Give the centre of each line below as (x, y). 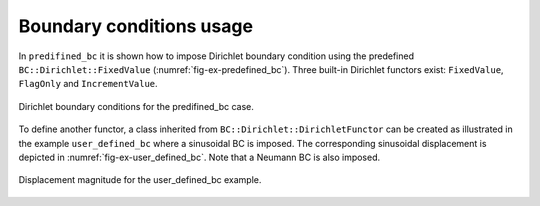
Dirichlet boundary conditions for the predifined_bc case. (136, 106)
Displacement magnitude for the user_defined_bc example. (140, 180)
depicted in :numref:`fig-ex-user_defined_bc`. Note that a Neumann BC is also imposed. (199, 157)
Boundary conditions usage (136, 26)
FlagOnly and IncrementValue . (88, 84)
